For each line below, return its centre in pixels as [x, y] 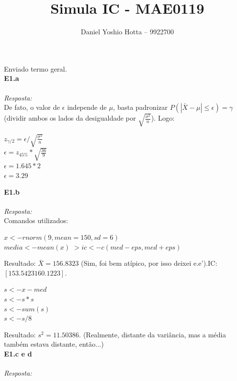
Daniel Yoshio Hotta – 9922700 [127, 32]
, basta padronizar [140, 107]
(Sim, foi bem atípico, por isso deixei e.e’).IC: [149, 263]
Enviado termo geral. [36, 68]
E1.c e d [18, 353]
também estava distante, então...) [54, 344]
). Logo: [163, 118]
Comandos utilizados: [36, 220]
